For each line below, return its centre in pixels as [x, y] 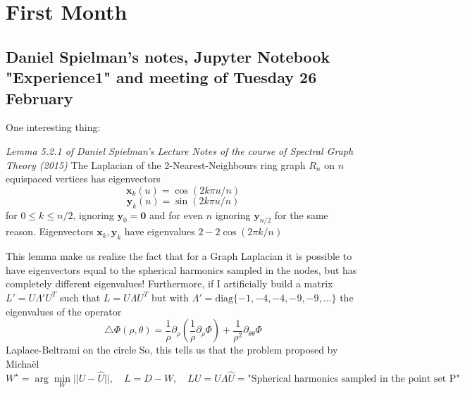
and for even [176, 214]
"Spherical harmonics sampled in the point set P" [354, 379]
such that [80, 297]
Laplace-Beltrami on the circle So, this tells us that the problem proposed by [172, 350]
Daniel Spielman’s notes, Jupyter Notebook [168, 56]
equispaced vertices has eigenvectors [83, 179]
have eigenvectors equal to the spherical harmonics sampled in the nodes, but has [181, 269]
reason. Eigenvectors [50, 231]
